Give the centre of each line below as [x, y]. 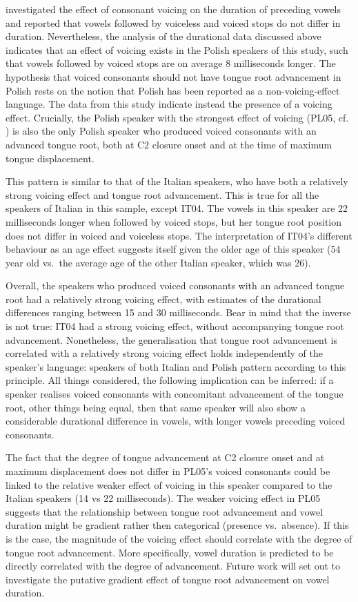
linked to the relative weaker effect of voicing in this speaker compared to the [169, 484]
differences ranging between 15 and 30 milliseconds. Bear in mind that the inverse [178, 312]
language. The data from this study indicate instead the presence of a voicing [169, 104]
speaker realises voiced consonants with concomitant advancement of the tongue [175, 394]
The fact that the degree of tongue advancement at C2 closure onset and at [165, 457]
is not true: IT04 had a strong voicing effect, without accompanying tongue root [175, 326]
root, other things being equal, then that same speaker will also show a [156, 407]
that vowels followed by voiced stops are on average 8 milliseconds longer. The [171, 63]
